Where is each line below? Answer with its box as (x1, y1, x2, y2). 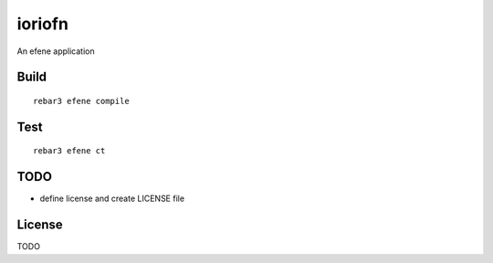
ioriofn (16, 14, 68, 34)
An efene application (16, 46, 95, 57)
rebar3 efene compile (33, 96, 130, 106)
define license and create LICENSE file (39, 193, 185, 205)
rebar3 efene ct (33, 146, 106, 156)
